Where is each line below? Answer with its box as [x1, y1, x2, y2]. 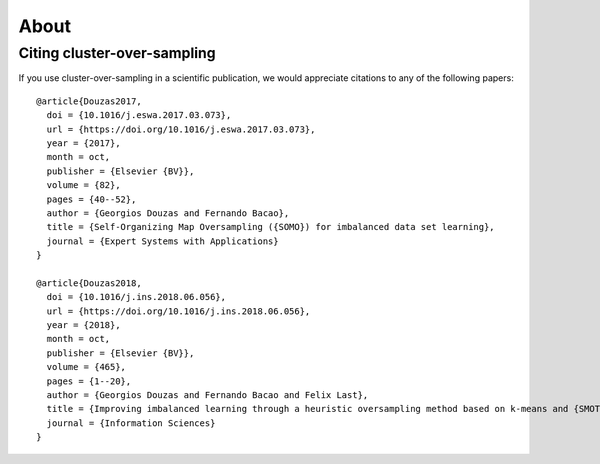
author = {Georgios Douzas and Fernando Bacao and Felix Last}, [46, 389, 369, 400]
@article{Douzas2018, [36, 277, 142, 289]
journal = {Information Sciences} [46, 417, 216, 429]
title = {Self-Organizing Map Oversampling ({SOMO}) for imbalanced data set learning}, [46, 221, 495, 233]
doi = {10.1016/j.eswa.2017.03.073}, [46, 110, 232, 121]
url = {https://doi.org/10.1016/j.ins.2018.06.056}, [46, 305, 311, 317]
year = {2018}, [46, 320, 121, 331]
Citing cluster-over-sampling [18, 44, 216, 62]
